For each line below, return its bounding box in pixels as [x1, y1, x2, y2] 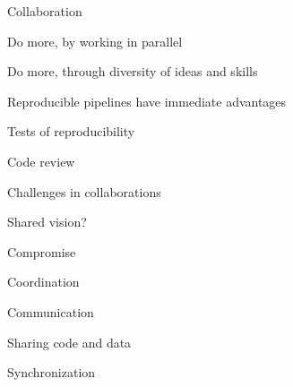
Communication [7, 302, 94, 321]
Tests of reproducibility [7, 122, 135, 141]
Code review [7, 151, 75, 170]
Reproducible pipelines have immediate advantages [7, 91, 287, 110]
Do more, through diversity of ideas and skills [7, 62, 258, 81]
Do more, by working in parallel [7, 31, 183, 50]
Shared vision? [7, 212, 87, 231]
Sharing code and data [7, 332, 132, 351]
